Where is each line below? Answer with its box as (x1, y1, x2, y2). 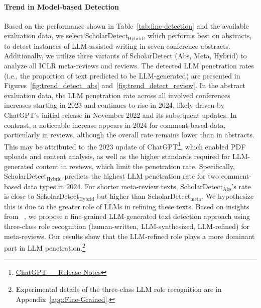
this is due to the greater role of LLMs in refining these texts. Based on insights (4, 201, 249, 211)
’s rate (231, 181, 251, 191)
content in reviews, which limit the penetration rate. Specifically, (36, 161, 235, 171)
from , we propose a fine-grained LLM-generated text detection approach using (4, 211, 250, 221)
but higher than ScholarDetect (97, 191, 191, 201)
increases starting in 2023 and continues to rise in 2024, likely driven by (4, 100, 224, 110)
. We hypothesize (201, 191, 254, 201)
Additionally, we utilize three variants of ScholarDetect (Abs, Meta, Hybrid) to (4, 50, 247, 61)
